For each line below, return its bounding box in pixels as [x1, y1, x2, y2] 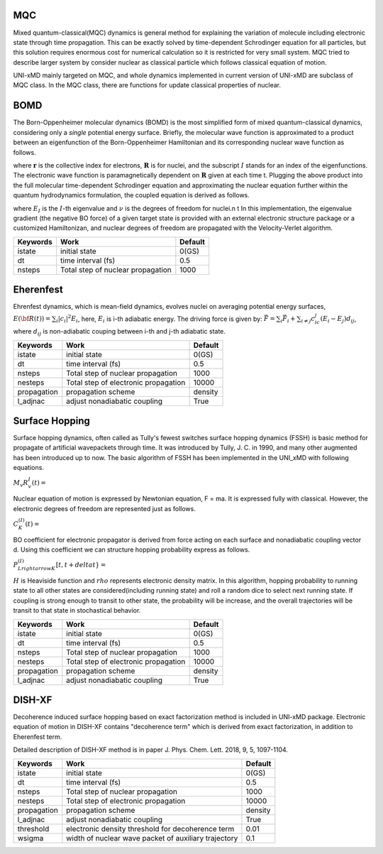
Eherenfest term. [13, 732, 62, 741]
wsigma [17, 833, 44, 843]
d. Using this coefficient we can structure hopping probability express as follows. [13, 545, 250, 554]
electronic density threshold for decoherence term [66, 823, 235, 833]
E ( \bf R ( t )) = [13, 314, 51, 323]
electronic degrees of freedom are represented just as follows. [13, 504, 196, 513]
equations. [13, 464, 44, 472]
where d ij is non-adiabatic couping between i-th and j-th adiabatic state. [13, 327, 226, 337]
